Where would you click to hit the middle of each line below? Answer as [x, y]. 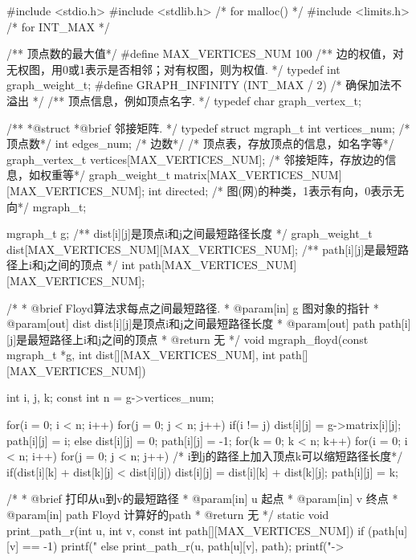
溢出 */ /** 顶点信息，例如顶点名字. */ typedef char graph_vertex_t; [184, 100]
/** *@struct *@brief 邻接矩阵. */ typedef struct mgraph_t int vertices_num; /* [208, 127]
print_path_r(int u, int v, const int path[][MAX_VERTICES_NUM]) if [186, 530]
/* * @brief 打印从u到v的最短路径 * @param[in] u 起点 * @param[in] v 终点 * [202, 499]
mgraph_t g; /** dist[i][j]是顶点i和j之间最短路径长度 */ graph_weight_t [190, 233]
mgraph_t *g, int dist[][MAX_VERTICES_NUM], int [141, 355]
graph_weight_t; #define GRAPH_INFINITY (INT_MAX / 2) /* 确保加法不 [204, 85]
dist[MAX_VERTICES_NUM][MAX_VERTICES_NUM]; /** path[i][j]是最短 [202, 249]
